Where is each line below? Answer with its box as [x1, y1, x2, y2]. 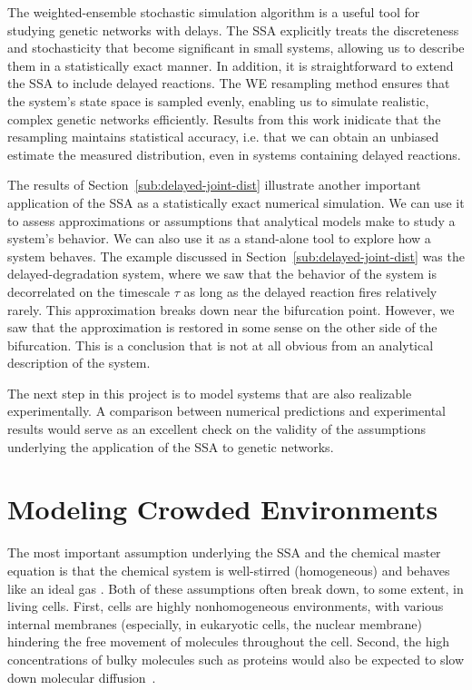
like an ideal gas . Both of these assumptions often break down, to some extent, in [7, 578, 464, 597]
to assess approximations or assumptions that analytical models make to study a [7, 211, 456, 230]
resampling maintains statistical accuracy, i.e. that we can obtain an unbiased [7, 127, 439, 146]
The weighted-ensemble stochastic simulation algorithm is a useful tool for [7, 3, 420, 21]
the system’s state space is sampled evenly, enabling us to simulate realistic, [7, 91, 429, 110]
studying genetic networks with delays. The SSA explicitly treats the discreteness [7, 20, 459, 39]
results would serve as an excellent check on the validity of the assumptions [7, 419, 427, 439]
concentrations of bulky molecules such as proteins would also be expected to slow [7, 649, 465, 668]
